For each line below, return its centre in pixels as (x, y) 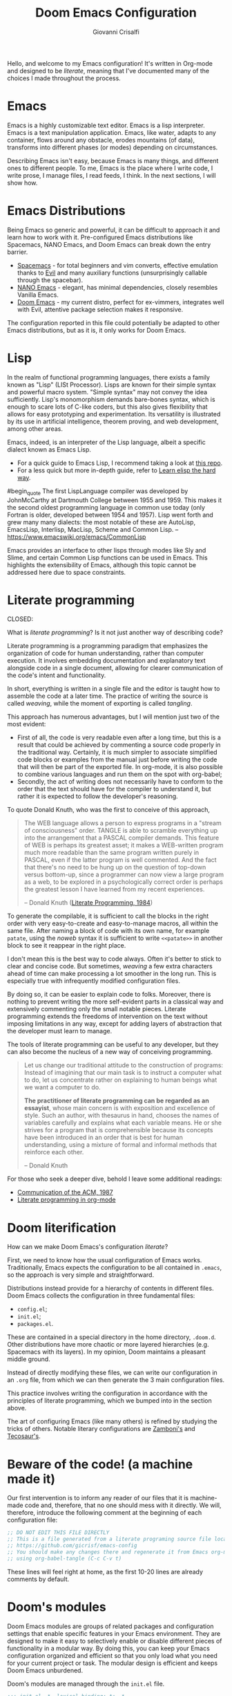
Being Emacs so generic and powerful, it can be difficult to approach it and (114, 230)
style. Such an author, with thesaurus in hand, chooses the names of (122, 1116)
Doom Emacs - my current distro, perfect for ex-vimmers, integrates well (120, 302)
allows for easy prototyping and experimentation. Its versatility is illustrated (114, 414)
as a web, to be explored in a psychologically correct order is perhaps (123, 882)
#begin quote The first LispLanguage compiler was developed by (98, 491)
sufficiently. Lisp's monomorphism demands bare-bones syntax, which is (111, 399)
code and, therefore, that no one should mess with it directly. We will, (123, 1505)
